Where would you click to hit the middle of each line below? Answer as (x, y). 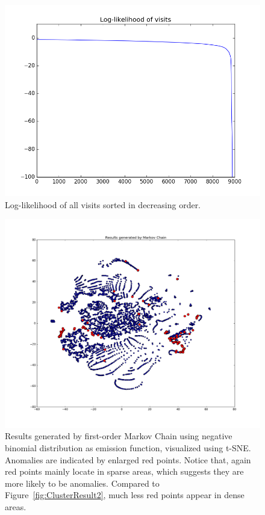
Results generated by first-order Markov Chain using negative (119, 436)
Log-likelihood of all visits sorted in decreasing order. (103, 204)
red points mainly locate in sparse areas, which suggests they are (124, 471)
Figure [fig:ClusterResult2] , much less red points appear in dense (125, 495)
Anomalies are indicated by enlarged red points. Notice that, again (128, 459)
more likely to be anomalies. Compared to (82, 483)
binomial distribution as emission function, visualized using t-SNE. (128, 447)
